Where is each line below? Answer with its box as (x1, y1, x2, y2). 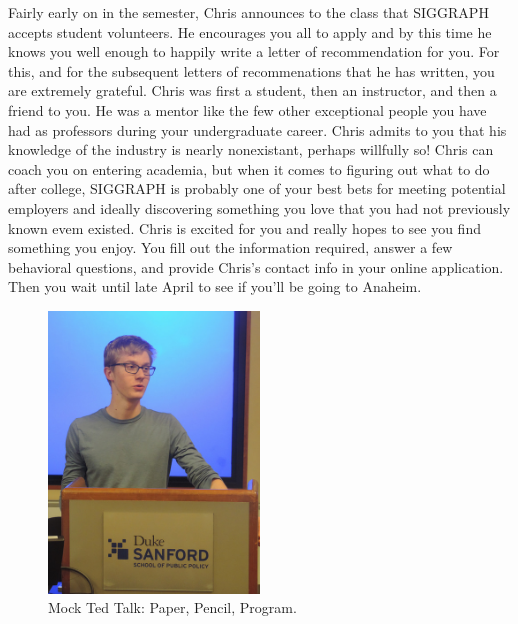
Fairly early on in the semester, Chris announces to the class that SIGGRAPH (8, 2, 489, 22)
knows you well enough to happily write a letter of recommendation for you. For (8, 41, 500, 62)
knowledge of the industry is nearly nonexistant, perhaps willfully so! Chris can (8, 139, 494, 160)
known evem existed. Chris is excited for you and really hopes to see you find (8, 217, 481, 238)
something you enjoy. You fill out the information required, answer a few (8, 237, 453, 258)
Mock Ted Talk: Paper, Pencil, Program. (48, 597, 297, 618)
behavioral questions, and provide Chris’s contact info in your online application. (8, 256, 504, 277)
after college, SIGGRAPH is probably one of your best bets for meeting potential (8, 178, 506, 199)
